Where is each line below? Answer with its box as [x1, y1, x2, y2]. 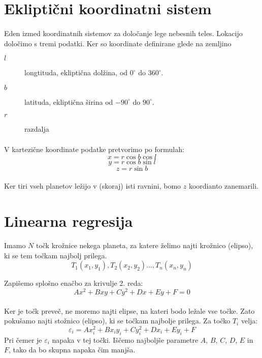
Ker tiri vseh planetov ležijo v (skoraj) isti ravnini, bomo [4, 180, 181, 191]
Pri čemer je [4, 334, 42, 345]
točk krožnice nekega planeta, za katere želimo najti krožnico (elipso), [36, 240, 253, 251]
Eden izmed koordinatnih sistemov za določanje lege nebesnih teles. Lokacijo [4, 27, 243, 38]
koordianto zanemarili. [188, 180, 258, 191]
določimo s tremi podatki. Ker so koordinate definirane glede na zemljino [4, 38, 232, 48]
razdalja [24, 124, 49, 134]
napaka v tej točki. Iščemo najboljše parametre [52, 334, 199, 345]
